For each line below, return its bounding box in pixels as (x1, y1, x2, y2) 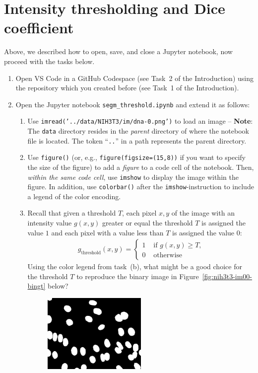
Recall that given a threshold (27, 208, 116, 218)
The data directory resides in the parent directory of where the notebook (27, 126, 249, 136)
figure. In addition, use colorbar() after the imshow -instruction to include (27, 181, 254, 192)
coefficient (4, 17, 74, 38)
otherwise (153, 252, 183, 259)
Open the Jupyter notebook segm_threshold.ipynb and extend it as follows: (15, 99, 250, 109)
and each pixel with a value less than (51, 227, 164, 237)
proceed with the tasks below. (4, 56, 95, 66)
